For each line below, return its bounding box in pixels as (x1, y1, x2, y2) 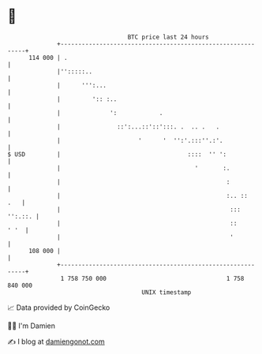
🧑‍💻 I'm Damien (7, 321, 56, 330)
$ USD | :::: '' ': (7, 150, 226, 158)
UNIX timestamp (141, 288, 192, 296)
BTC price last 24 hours (127, 33, 210, 41)
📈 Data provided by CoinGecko (7, 303, 110, 312)
